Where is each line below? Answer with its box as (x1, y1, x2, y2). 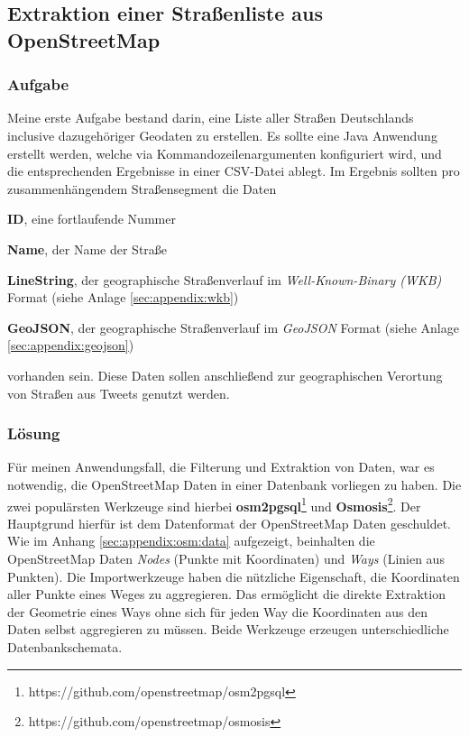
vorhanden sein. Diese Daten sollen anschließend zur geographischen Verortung (7, 365, 443, 384)
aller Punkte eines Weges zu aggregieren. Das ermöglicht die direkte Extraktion (7, 585, 446, 603)
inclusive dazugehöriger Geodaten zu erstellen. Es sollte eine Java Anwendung (7, 125, 437, 144)
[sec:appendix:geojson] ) (7, 336, 134, 355)
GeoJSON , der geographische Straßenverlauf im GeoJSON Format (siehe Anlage (7, 318, 459, 336)
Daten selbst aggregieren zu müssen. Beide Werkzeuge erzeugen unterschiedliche (7, 620, 449, 639)
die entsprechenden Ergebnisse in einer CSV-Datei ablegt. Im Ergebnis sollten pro (7, 161, 460, 180)
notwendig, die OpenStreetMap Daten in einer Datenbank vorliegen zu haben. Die (7, 474, 462, 493)
